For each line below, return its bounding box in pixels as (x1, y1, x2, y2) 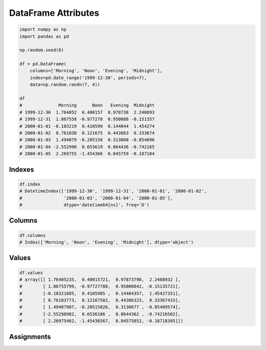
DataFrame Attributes (9, 7, 100, 18)
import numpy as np (19, 27, 66, 32)
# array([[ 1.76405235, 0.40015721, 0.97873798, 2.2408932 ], (19, 276, 181, 282)
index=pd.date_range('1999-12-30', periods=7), (30, 75, 147, 80)
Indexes (9, 165, 34, 174)
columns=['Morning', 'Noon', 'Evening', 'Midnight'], (30, 68, 163, 74)
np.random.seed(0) (19, 47, 64, 53)
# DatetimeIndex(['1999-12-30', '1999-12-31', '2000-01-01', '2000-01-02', (19, 188, 207, 194)
